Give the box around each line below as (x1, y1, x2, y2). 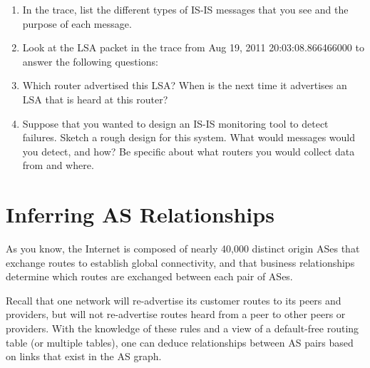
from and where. (22, 158, 94, 173)
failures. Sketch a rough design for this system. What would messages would (22, 130, 356, 145)
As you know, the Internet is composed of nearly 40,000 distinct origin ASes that (6, 241, 360, 256)
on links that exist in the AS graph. (6, 349, 162, 364)
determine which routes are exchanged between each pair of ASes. (6, 269, 293, 284)
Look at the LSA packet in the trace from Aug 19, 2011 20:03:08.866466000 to (22, 40, 364, 55)
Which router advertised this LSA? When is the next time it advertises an (22, 78, 347, 93)
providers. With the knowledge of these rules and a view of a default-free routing (6, 321, 359, 336)
